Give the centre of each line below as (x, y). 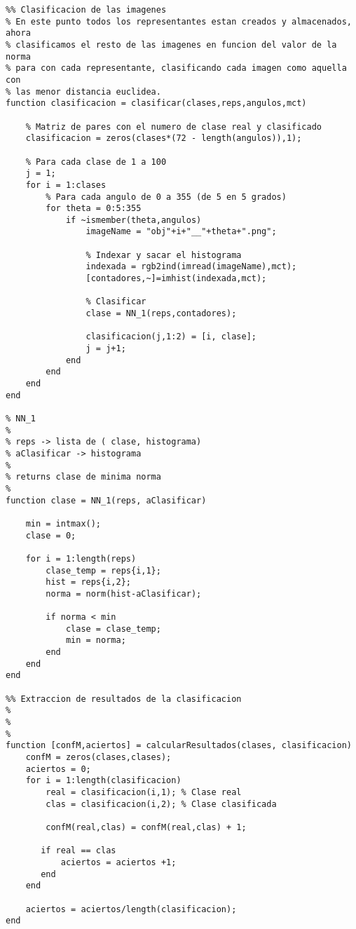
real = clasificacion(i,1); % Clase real (144, 792)
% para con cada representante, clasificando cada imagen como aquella (176, 68)
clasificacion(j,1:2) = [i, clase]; (171, 337)
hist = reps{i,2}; (88, 582)
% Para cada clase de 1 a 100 (96, 162)
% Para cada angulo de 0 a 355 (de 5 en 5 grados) (166, 197)
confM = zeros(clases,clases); (98, 757)
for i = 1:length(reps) (81, 558)
